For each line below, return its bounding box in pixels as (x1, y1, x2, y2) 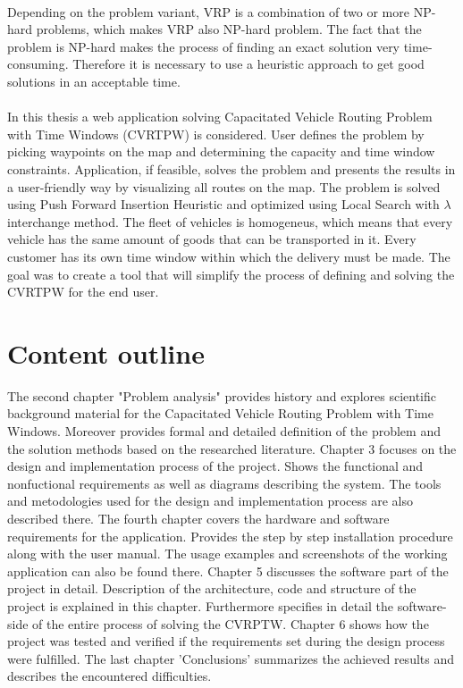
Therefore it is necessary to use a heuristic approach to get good (72, 55, 425, 73)
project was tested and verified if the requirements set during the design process (7, 632, 445, 650)
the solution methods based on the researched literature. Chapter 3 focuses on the (7, 439, 457, 457)
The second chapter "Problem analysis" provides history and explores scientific (7, 386, 437, 405)
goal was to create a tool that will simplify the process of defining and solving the (7, 264, 455, 283)
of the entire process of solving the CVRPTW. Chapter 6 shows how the (32, 614, 429, 633)
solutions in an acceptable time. (7, 71, 181, 90)
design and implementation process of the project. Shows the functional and (7, 457, 424, 475)
